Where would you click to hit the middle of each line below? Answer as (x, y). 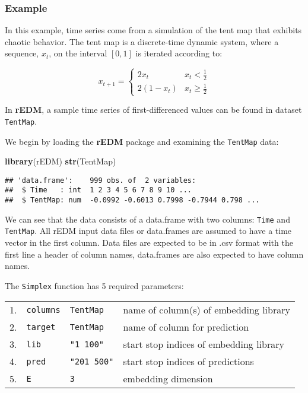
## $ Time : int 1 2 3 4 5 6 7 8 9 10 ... (98, 190)
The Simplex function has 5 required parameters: (94, 285)
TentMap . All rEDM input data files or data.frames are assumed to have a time (148, 231)
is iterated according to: (179, 53)
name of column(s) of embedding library (207, 310)
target (41, 327)
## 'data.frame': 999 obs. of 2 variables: (101, 180)
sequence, (22, 53)
